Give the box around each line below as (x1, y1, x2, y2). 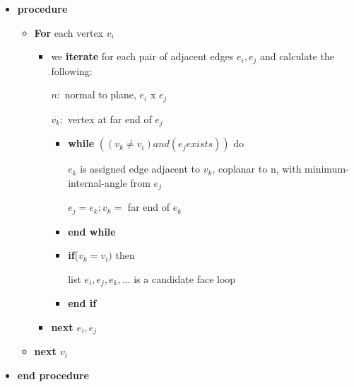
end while (68, 224, 116, 238)
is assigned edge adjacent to (80, 161, 201, 176)
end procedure (17, 367, 89, 382)
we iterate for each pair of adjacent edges (51, 49, 234, 64)
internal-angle (68, 175, 127, 190)
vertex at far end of (67, 111, 152, 126)
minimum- (305, 161, 349, 176)
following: (51, 63, 93, 78)
